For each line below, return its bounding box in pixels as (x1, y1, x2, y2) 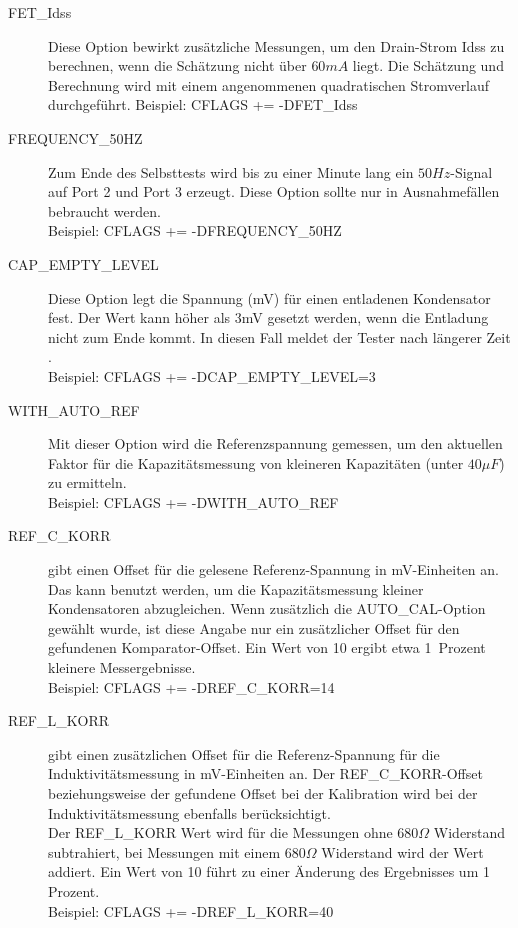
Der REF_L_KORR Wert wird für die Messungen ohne (48, 822, 393, 843)
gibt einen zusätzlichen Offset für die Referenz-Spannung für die (48, 743, 440, 764)
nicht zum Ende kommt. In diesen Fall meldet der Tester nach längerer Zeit (48, 326, 511, 347)
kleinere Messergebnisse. (48, 657, 196, 678)
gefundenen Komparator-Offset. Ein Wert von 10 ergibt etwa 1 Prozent (48, 637, 486, 658)
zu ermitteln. (48, 472, 127, 493)
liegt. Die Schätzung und (352, 55, 504, 76)
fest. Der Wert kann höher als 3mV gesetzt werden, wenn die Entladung (48, 307, 489, 328)
